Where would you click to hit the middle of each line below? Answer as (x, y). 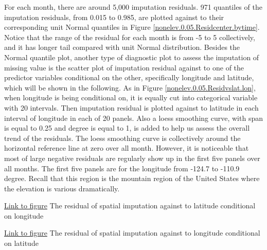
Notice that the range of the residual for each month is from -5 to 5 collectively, (130, 37)
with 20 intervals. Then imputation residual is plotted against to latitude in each (131, 107)
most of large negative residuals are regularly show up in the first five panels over (132, 158)
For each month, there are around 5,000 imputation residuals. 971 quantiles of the (133, 7)
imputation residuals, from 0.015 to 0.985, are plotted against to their (114, 17)
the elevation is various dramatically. (62, 188)
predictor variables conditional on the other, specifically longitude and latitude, (129, 77)
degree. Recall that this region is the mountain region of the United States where (132, 178)
